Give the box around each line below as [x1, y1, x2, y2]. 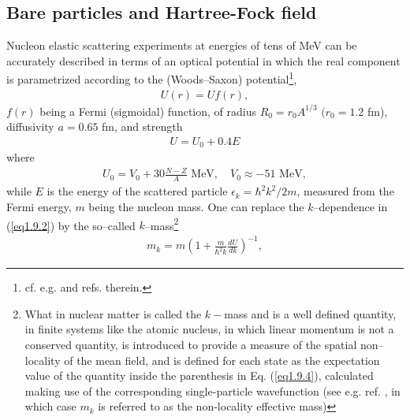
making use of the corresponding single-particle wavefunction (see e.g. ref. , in [24, 382, 401, 399]
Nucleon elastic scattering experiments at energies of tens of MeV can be [6, 37, 357, 54]
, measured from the [296, 183, 394, 199]
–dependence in [313, 198, 388, 214]
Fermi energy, [6, 198, 72, 214]
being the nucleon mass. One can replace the [88, 198, 304, 214]
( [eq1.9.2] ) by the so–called [6, 217, 136, 233]
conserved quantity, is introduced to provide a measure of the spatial [24, 336, 357, 353]
